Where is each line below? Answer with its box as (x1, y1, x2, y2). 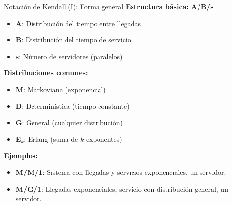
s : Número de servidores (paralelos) (15, 51, 123, 61)
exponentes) (86, 134, 122, 144)
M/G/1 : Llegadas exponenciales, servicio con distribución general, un (15, 183, 228, 194)
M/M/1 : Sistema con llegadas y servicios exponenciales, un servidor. (15, 167, 226, 177)
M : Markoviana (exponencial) (15, 84, 106, 94)
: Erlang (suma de (24, 134, 78, 144)
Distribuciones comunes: (4, 68, 88, 78)
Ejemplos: (4, 150, 38, 161)
